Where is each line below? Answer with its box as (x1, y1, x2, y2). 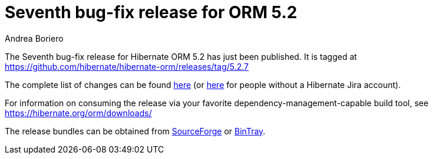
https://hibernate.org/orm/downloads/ (5, 107, 152, 118)
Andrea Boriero (5, 33, 64, 43)
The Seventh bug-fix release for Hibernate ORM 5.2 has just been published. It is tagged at (5, 51, 357, 62)
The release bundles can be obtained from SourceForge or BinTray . (5, 126, 266, 136)
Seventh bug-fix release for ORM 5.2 (5, 2, 298, 22)
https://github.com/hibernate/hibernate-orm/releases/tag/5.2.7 (5, 61, 249, 72)
